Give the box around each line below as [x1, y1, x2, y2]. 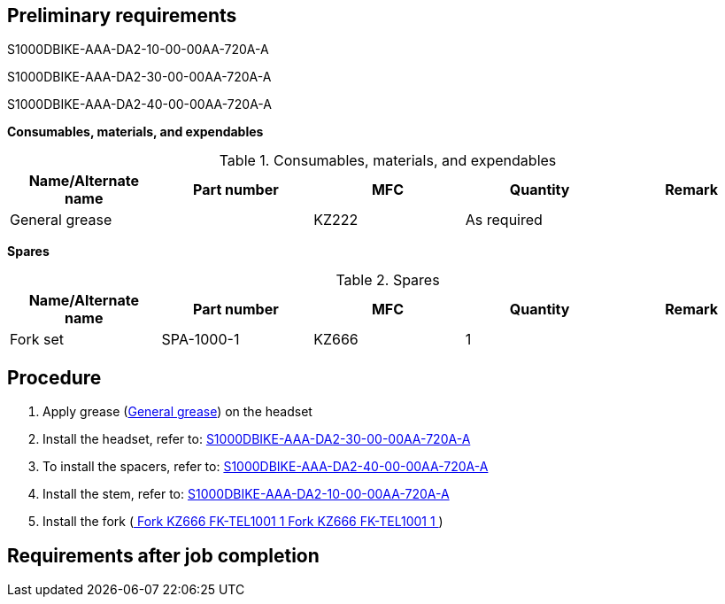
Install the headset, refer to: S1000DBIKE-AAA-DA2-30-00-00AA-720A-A [42, 431, 471, 447]
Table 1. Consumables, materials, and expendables [219, 151, 557, 170]
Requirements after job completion [7, 544, 320, 567]
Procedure [7, 366, 102, 389]
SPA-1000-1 [161, 330, 240, 349]
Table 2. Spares [336, 271, 440, 290]
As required [465, 211, 543, 229]
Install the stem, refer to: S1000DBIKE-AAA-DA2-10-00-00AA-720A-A [42, 486, 450, 502]
